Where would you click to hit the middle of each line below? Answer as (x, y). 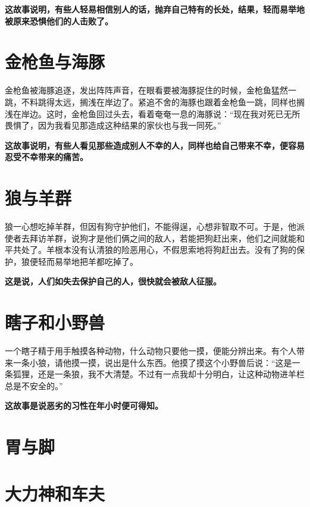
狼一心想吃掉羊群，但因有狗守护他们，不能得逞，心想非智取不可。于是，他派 (155, 226)
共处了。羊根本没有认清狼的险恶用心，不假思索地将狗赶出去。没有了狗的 (154, 250)
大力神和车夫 (55, 493)
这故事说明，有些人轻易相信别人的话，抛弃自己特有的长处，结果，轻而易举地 (155, 9)
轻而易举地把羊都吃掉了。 (88, 261)
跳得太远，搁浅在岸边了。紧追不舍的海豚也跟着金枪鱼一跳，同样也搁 (171, 101)
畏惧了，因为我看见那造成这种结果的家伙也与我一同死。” (113, 125)
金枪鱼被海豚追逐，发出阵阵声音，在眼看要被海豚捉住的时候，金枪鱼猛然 (146, 90)
